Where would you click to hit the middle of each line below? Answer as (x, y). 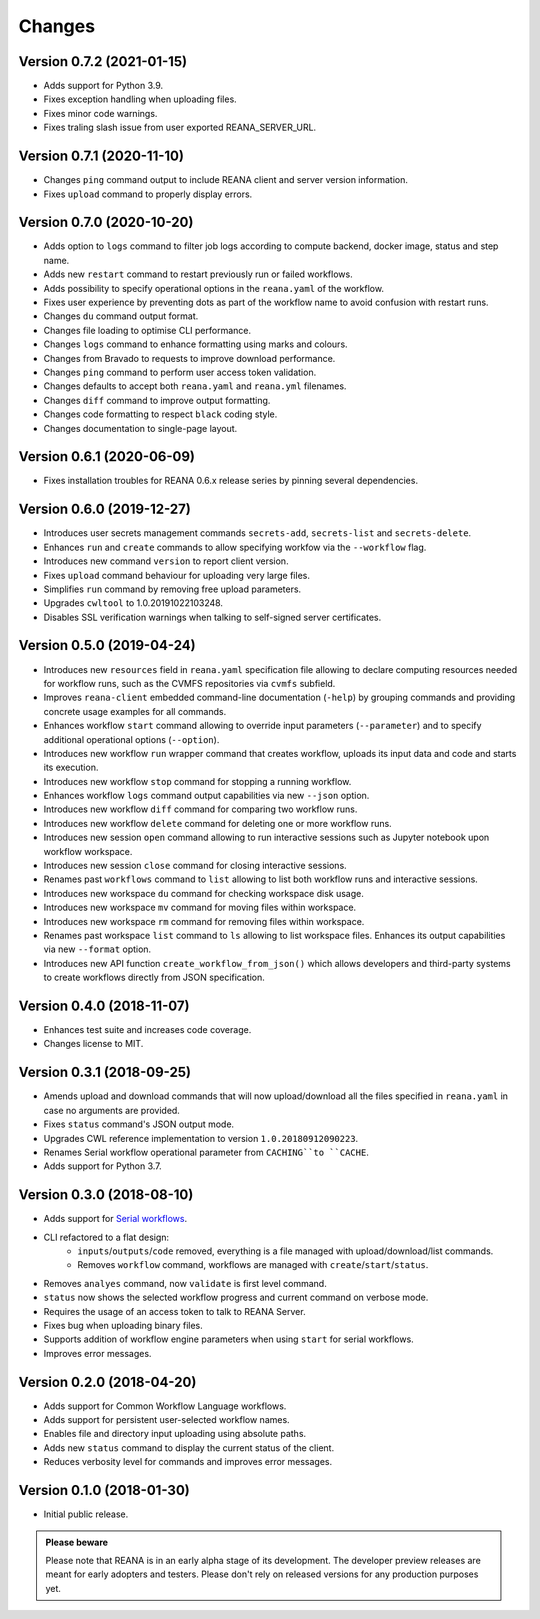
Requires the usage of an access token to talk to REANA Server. (174, 1311)
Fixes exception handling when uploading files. (140, 99)
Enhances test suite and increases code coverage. (147, 1030)
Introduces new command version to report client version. (166, 561)
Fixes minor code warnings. (100, 113)
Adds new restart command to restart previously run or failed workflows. (198, 274)
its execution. (71, 767)
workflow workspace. (88, 851)
